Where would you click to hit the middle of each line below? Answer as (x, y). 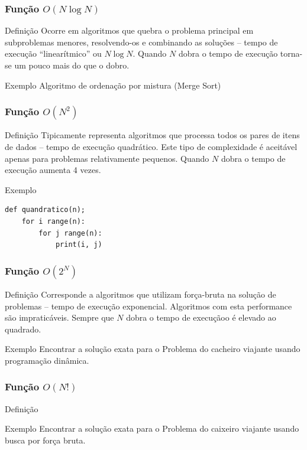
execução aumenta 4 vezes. (53, 170)
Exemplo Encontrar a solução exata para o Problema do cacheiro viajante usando (153, 349)
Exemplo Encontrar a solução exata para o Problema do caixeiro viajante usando (152, 428)
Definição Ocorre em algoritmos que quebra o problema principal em (129, 30)
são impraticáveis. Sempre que (59, 317)
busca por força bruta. (45, 440)
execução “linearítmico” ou (53, 53)
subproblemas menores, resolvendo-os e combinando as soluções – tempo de (141, 42)
